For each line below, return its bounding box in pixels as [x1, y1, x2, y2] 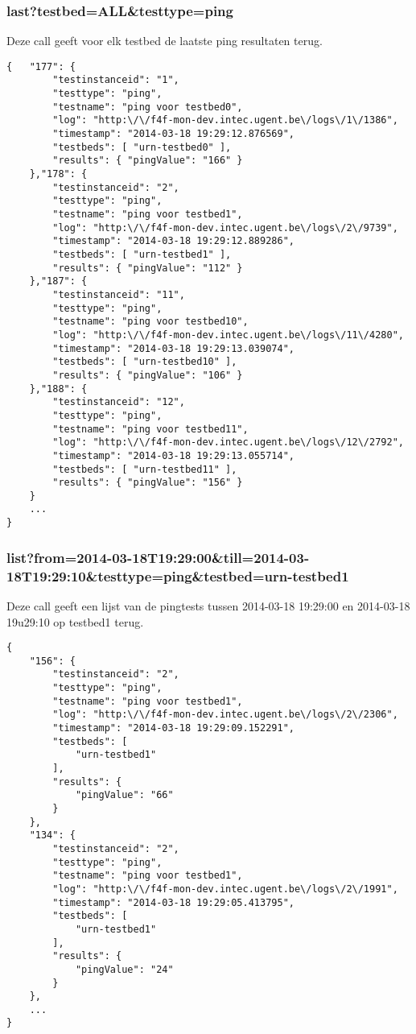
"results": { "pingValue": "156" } [52, 477, 243, 489]
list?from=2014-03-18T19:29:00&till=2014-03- [6, 547, 310, 567]
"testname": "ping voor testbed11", [52, 423, 249, 435]
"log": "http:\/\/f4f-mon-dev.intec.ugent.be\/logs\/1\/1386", [52, 114, 398, 126]
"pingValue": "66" [75, 789, 174, 801]
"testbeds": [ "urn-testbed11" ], [52, 463, 237, 475]
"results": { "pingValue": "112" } [52, 262, 243, 274]
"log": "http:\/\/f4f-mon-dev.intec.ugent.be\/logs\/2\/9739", [52, 221, 398, 234]
